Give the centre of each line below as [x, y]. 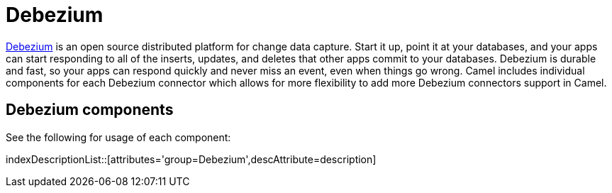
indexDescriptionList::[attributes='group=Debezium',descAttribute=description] [191, 159]
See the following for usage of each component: [118, 137]
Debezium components [90, 110]
